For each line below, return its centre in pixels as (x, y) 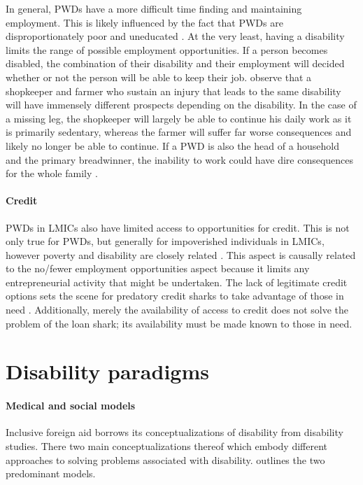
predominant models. (51, 473)
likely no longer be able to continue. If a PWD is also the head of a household (173, 145)
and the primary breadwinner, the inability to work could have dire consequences (180, 159)
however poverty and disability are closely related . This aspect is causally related (181, 254)
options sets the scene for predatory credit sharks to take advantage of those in (175, 296)
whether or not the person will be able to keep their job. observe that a (159, 77)
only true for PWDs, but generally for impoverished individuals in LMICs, (165, 241)
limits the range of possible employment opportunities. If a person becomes (167, 49)
